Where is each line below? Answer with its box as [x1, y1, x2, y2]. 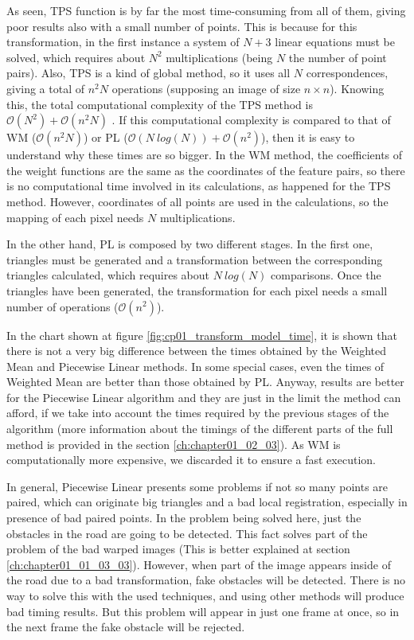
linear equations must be [275, 33, 395, 50]
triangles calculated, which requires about [6, 267, 210, 283]
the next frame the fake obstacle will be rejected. [6, 619, 245, 635]
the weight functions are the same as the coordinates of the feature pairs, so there [6, 162, 405, 178]
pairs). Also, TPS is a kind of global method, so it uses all [6, 64, 291, 81]
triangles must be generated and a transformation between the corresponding [6, 251, 383, 267]
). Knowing [330, 80, 385, 96]
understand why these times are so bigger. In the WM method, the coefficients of [6, 146, 403, 163]
